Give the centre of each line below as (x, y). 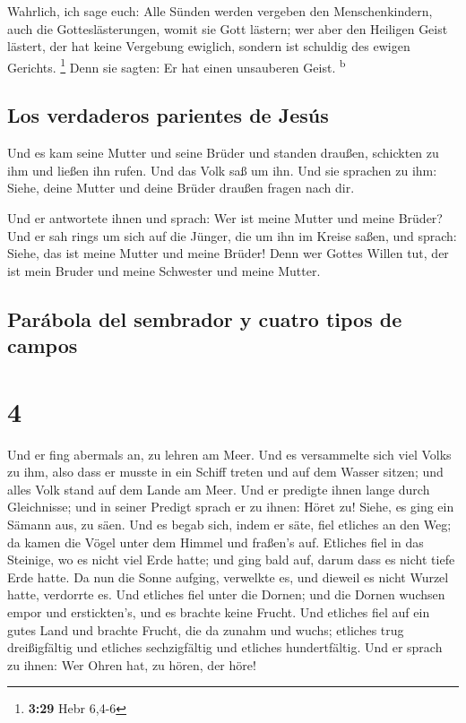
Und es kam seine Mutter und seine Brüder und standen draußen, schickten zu (223, 153)
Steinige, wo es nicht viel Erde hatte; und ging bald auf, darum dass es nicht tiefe (231, 559)
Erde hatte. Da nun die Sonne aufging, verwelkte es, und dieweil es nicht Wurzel (228, 577)
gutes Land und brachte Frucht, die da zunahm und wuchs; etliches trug (206, 629)
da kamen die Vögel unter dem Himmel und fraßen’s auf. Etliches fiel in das (216, 542)
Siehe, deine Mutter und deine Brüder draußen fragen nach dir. (181, 188)
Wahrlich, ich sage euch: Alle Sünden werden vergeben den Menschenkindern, (220, 11)
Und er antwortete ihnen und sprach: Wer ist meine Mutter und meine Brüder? (225, 218)
